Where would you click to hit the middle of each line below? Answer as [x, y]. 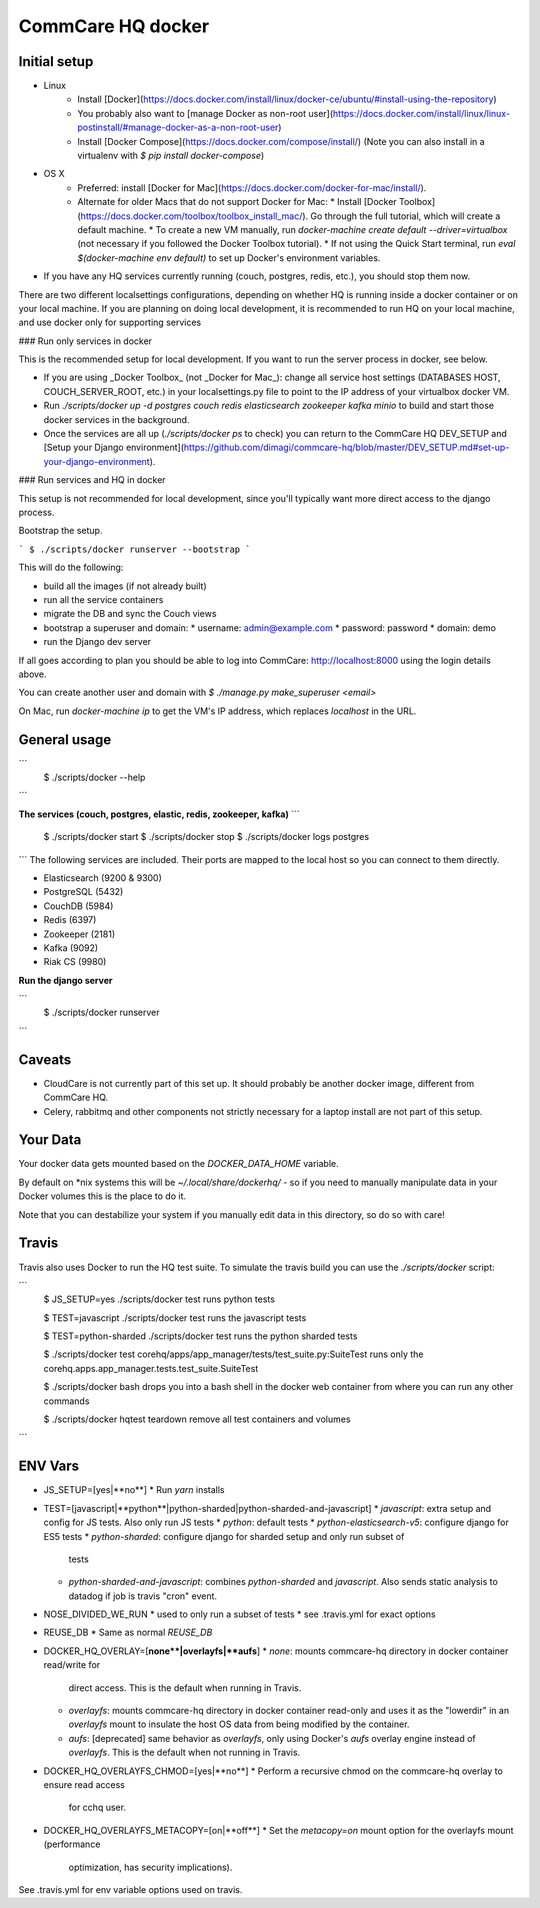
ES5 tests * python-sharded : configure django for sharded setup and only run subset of [224, 1536]
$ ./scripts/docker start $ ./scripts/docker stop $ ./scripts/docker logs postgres [206, 837]
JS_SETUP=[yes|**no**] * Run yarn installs [134, 1490]
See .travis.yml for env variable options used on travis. [130, 1889]
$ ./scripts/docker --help [94, 777]
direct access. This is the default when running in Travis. [185, 1687]
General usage [65, 739]
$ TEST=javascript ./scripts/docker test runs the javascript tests [175, 1317]
